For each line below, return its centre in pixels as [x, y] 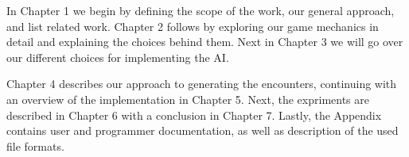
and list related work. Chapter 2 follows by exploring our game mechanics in [193, 26]
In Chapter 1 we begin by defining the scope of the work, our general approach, [201, 10]
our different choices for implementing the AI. [118, 57]
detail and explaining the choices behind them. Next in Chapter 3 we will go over [205, 42]
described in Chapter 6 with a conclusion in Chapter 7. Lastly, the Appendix [194, 115]
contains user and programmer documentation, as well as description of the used [203, 130]
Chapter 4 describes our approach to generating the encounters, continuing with [202, 84]
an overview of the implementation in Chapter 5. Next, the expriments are [188, 99]
